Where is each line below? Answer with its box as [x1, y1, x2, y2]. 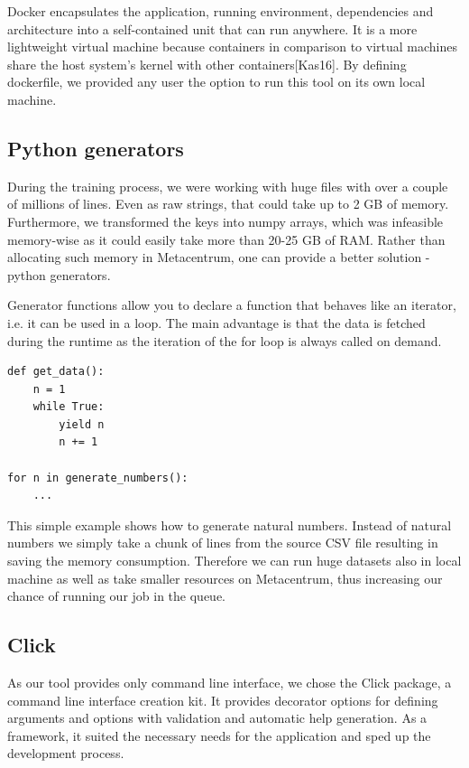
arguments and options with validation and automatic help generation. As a [7, 708, 428, 727]
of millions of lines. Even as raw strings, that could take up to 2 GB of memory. [7, 194, 449, 213]
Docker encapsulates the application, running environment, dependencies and [7, 2, 434, 20]
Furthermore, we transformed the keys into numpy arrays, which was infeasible [7, 211, 444, 230]
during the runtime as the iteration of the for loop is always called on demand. [7, 331, 442, 350]
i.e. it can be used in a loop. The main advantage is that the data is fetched [7, 313, 426, 332]
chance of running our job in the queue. [7, 586, 226, 605]
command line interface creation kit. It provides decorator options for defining [7, 690, 438, 709]
